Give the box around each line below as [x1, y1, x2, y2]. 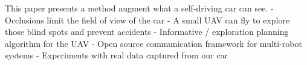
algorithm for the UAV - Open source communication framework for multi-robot [5, 37, 302, 49]
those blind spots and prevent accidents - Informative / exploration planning [5, 25, 289, 38]
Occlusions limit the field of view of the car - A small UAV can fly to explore [5, 13, 290, 26]
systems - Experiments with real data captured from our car [5, 49, 228, 61]
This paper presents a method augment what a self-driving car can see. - [5, 2, 274, 14]
